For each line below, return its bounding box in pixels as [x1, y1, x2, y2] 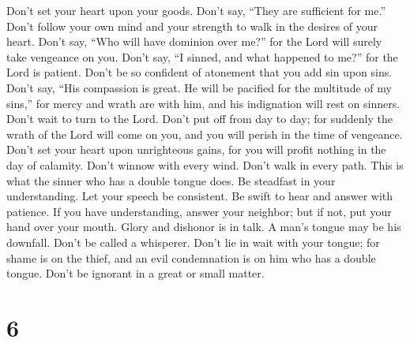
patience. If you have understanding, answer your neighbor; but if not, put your [6, 203, 392, 219]
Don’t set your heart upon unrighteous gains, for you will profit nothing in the [6, 141, 386, 158]
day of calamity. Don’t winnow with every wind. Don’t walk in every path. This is [6, 156, 404, 173]
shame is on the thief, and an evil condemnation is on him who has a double [6, 249, 376, 266]
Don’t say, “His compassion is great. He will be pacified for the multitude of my [6, 79, 392, 95]
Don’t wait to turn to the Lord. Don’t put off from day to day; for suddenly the [6, 110, 393, 127]
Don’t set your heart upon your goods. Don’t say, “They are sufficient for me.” [6, 2, 386, 18]
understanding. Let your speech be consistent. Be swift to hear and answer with [6, 188, 393, 204]
